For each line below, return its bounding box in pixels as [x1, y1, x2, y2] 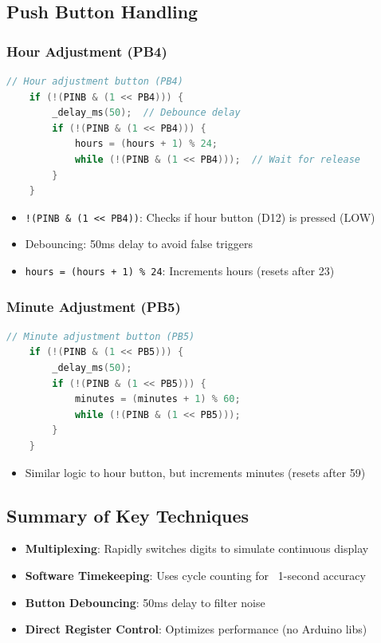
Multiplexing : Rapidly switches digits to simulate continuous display [25, 540, 369, 557]
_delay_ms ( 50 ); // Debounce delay [52, 107, 241, 119]
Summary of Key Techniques [6, 503, 249, 527]
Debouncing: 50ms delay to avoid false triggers [25, 235, 253, 252]
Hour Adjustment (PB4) [6, 41, 167, 61]
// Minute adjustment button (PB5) [6, 330, 195, 342]
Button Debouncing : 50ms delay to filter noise [25, 594, 265, 610]
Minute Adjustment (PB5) [6, 296, 181, 316]
